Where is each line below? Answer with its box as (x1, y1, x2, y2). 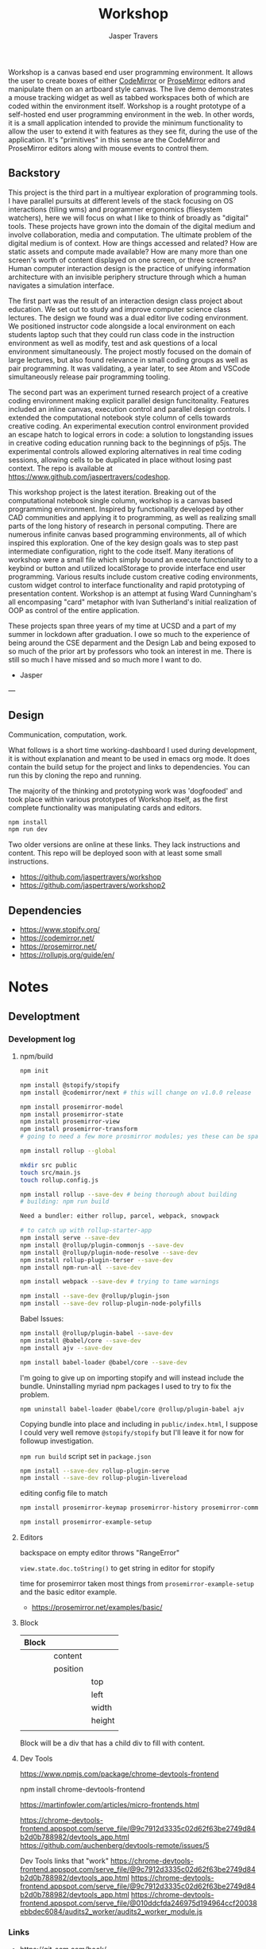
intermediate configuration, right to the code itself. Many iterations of (8, 546, 234, 556)
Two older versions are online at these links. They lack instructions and (8, 840, 241, 849)
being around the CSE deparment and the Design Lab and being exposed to (8, 638, 256, 647)
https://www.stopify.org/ (19, 925, 101, 934)
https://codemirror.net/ (19, 934, 95, 943)
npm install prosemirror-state (19, 1110, 124, 1118)
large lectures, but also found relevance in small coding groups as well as (8, 355, 249, 364)
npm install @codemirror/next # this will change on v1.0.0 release (19, 1089, 252, 1097)
